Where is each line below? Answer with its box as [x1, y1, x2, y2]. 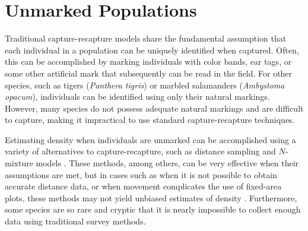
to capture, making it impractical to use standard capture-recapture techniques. [5, 113, 295, 126]
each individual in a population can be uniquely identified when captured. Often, [5, 43, 299, 56]
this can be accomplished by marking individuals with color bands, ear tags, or [5, 55, 292, 68]
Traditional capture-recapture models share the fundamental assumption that [5, 32, 287, 45]
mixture [5, 157, 33, 169]
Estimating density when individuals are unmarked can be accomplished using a [5, 133, 296, 145]
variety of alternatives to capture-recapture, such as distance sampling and [5, 145, 276, 157]
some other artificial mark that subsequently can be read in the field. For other [5, 67, 293, 79]
